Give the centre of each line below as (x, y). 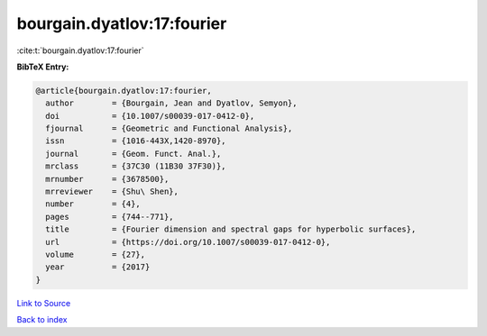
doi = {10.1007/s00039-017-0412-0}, (150, 116)
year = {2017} (98, 267)
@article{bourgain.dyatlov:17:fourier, (124, 91)
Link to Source (44, 303)
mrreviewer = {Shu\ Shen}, (112, 192)
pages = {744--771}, (110, 217)
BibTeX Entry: (43, 67)
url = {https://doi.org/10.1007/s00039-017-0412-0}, (188, 242)
